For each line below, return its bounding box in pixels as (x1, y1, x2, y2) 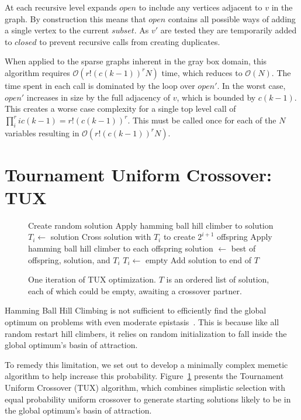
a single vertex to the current (5, 24, 109, 36)
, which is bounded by (177, 91, 256, 103)
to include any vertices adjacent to (139, 1, 262, 13)
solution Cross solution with (50, 230, 151, 243)
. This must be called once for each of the (127, 113, 276, 126)
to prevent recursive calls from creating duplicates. (39, 35, 220, 47)
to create (163, 230, 195, 243)
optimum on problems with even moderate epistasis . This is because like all (5, 316, 279, 328)
